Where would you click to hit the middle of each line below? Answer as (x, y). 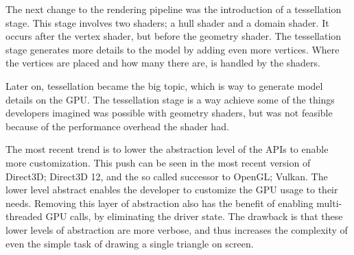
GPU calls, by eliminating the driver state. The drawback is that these (194, 216)
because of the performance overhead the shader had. (117, 126)
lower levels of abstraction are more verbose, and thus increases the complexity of (177, 229)
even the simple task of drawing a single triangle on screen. (130, 243)
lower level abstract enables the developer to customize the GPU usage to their (172, 190)
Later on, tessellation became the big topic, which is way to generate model (164, 85)
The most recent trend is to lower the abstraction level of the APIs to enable (167, 149)
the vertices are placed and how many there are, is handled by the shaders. (163, 63)
